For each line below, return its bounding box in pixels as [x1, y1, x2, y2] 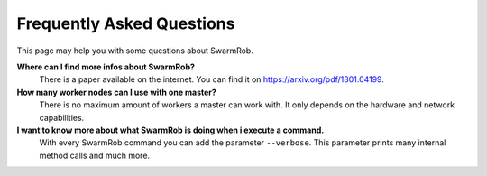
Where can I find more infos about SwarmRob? [16, 61, 196, 72]
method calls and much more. [39, 150, 151, 161]
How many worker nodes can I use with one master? [16, 87, 216, 97]
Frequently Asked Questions [16, 14, 235, 33]
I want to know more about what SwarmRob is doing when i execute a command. [16, 125, 325, 135]
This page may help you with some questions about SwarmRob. [16, 45, 254, 56]
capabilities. [39, 112, 85, 123]
